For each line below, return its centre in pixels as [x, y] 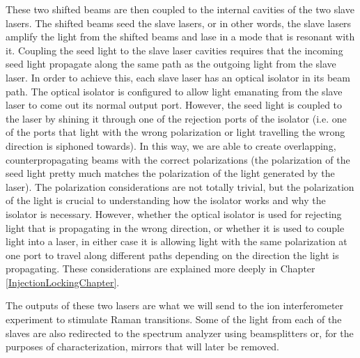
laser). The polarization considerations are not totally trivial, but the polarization [180, 186]
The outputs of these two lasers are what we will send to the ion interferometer [175, 305]
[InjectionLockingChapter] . [63, 282]
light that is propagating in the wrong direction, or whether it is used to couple [175, 227]
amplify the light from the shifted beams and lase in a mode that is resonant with [180, 37]
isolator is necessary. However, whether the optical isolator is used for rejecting [174, 213]
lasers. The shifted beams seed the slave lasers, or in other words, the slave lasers [179, 23]
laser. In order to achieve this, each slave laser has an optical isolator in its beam [178, 77]
